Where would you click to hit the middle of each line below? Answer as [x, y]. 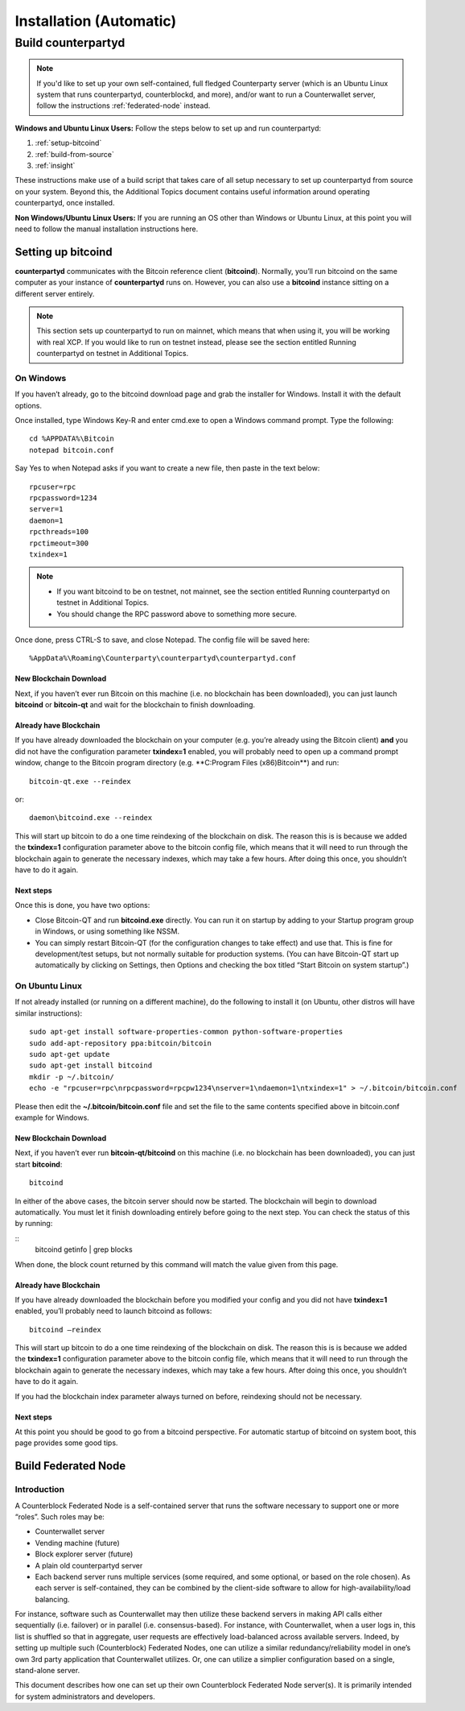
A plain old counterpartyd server [89, 1565]
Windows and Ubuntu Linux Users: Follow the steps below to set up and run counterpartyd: [168, 128]
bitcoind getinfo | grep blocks [84, 1249]
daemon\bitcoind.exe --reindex [91, 818]
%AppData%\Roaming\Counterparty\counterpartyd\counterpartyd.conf [163, 658]
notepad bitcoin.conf [72, 450]
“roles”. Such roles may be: [60, 1516]
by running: [34, 1224]
